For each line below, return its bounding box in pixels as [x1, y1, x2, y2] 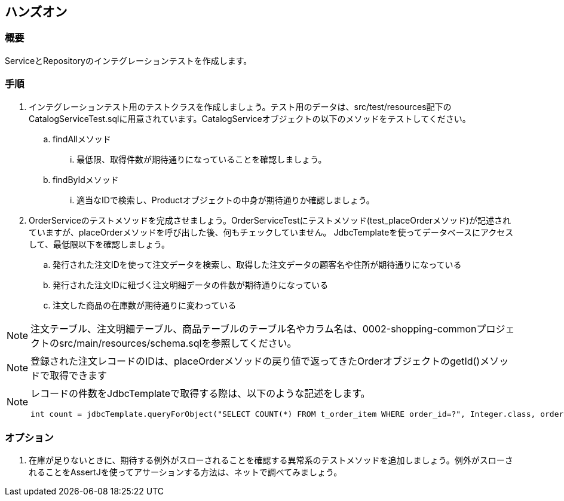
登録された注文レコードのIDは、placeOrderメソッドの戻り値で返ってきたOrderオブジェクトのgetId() [30, 355, 480, 367]
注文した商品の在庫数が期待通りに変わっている [53, 300, 237, 310]
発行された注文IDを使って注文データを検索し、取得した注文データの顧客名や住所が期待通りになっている [53, 259, 462, 270]
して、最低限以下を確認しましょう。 [29, 239, 170, 249]
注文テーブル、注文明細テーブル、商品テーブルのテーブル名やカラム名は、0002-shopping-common [30, 322, 477, 335]
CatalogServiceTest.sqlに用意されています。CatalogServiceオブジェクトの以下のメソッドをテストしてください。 [29, 113, 471, 124]
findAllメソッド [53, 133, 111, 144]
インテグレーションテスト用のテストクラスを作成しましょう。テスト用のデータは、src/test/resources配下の [29, 101, 452, 112]
